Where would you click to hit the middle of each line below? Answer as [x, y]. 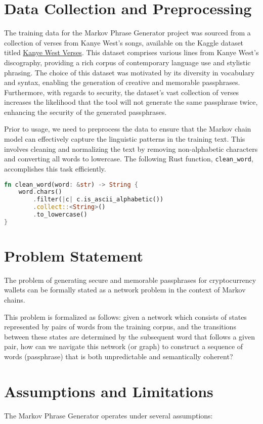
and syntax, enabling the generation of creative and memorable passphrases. [122, 82]
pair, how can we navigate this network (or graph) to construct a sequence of [124, 346]
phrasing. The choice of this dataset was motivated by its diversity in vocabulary [129, 72]
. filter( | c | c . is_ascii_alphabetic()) [98, 200]
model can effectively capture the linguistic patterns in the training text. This [125, 139]
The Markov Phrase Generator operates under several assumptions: [108, 415]
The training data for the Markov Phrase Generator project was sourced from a [127, 33]
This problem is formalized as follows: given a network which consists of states [125, 316]
